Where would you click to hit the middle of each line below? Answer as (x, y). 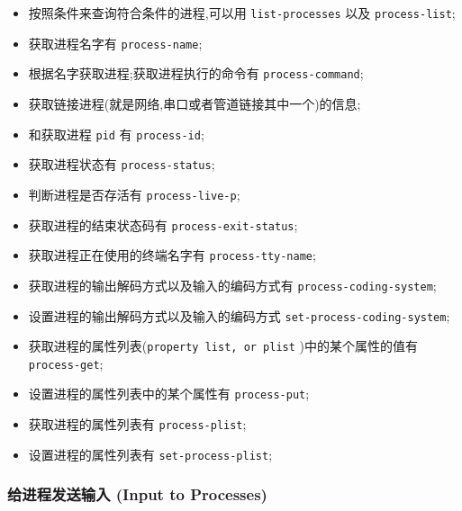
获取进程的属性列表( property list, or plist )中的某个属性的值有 (223, 346)
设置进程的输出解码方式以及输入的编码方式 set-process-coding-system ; (239, 315)
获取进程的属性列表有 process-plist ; (137, 424)
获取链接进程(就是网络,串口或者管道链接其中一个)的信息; (195, 103)
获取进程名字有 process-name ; (115, 43)
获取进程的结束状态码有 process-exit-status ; (163, 224)
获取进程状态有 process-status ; (122, 164)
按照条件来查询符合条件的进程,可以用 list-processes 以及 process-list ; (242, 13)
